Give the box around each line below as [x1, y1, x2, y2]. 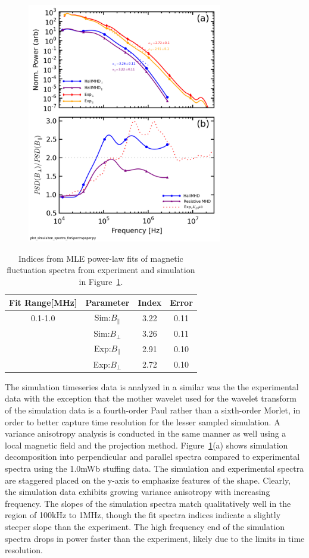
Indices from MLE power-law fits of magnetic [18, 252, 183, 264]
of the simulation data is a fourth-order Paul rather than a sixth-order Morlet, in [5, 404, 301, 416]
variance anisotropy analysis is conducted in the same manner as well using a [5, 427, 286, 440]
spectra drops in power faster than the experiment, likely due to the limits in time [5, 532, 305, 544]
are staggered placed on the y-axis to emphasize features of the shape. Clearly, [5, 474, 291, 486]
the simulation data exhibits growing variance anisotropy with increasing [5, 485, 270, 498]
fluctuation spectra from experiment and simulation [7, 264, 195, 276]
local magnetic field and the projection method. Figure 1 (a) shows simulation [5, 438, 288, 451]
